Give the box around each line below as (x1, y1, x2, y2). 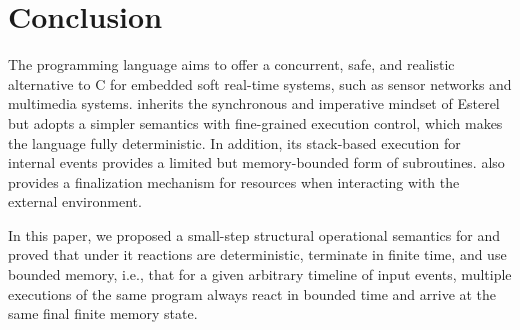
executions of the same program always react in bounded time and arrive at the (8, 283, 497, 304)
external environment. (8, 191, 142, 212)
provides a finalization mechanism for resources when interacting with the (8, 171, 460, 192)
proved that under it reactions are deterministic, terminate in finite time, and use (8, 244, 507, 265)
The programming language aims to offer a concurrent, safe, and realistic (8, 54, 455, 75)
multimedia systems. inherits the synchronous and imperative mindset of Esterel (8, 93, 500, 114)
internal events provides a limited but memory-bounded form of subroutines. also (8, 152, 505, 173)
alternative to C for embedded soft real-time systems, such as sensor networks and (8, 73, 512, 94)
